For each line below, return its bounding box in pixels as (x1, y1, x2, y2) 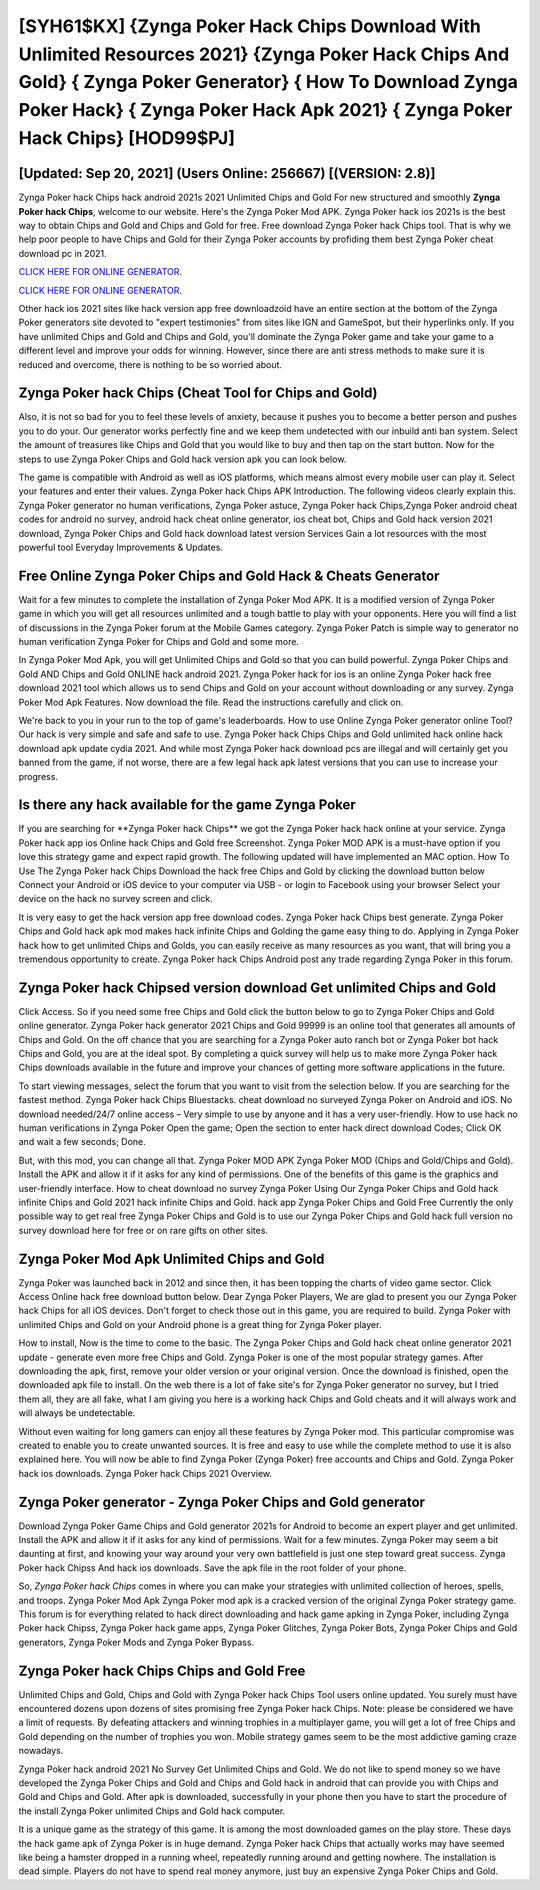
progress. (18, 770, 59, 782)
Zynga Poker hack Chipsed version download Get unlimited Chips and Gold (18, 979, 497, 996)
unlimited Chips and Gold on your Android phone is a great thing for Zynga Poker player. (18, 1318, 382, 1330)
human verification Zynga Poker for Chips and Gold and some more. (18, 636, 300, 648)
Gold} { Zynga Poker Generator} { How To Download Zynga (18, 71, 519, 94)
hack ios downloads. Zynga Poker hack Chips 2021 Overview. (18, 1467, 273, 1479)
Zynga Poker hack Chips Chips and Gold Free (18, 1662, 306, 1679)
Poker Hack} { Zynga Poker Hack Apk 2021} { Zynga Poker (18, 99, 513, 122)
